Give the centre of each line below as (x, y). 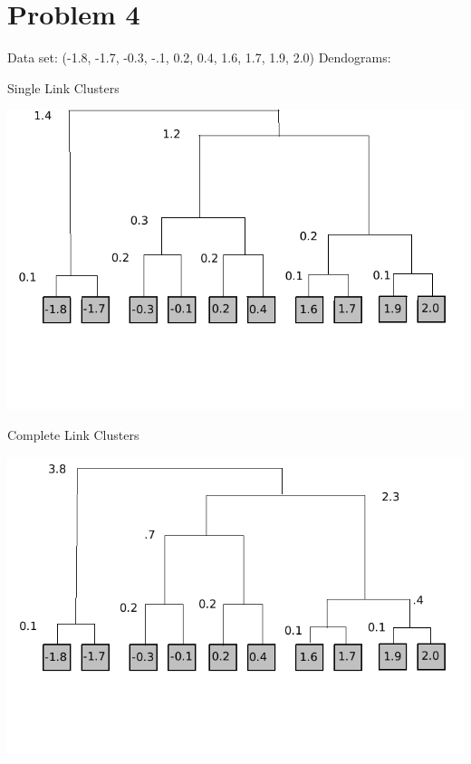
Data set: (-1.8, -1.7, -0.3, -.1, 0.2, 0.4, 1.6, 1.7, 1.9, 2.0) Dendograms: (199, 57)
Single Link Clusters (63, 87)
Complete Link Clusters (73, 435)
